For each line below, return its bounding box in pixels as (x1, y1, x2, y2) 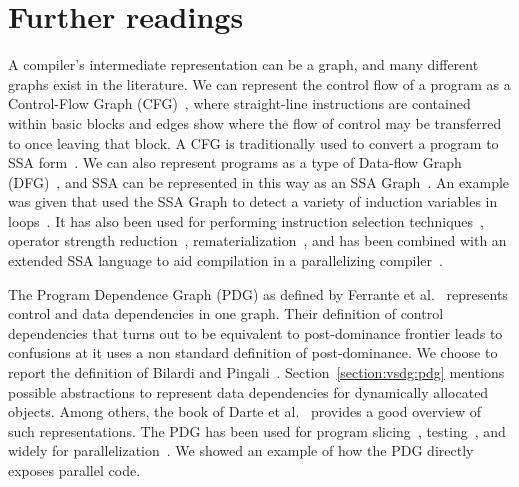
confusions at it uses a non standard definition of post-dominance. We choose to (8, 342, 498, 363)
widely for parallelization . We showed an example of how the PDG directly (8, 440, 474, 461)
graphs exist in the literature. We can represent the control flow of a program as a (8, 73, 511, 94)
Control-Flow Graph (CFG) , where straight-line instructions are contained (8, 93, 471, 114)
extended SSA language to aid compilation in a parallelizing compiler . (8, 250, 443, 271)
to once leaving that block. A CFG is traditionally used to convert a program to (8, 132, 499, 153)
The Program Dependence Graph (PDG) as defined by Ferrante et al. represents (8, 283, 508, 304)
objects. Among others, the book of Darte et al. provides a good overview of (8, 401, 482, 422)
